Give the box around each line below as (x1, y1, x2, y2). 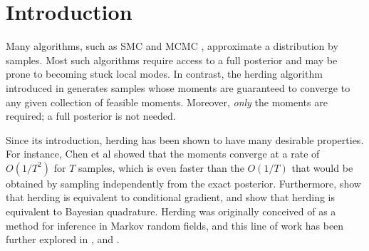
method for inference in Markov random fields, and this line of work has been (6, 217, 344, 232)
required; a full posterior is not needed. (6, 108, 176, 123)
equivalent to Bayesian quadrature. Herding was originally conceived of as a (6, 204, 336, 219)
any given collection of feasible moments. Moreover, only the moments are (6, 94, 328, 109)
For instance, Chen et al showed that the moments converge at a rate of (6, 146, 320, 161)
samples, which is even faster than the (78, 160, 244, 175)
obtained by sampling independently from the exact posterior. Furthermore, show (6, 175, 361, 190)
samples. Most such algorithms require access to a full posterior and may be (6, 52, 338, 67)
